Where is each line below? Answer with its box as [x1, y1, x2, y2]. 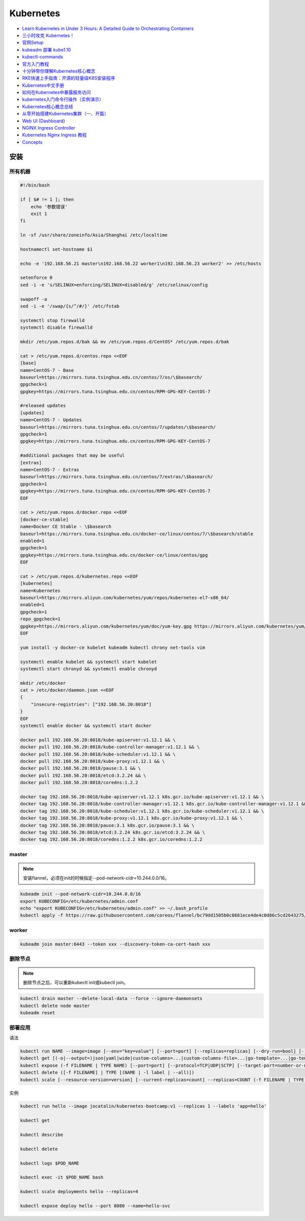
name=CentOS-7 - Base [20, 367, 74, 373]
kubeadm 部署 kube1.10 [22, 46, 71, 53]
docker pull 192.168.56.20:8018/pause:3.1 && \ [20, 765, 141, 771]
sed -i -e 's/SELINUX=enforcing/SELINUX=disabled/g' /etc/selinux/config [20, 282, 208, 288]
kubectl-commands [22, 54, 64, 60]
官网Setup [22, 40, 44, 46]
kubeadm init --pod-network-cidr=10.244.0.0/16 [20, 891, 141, 897]
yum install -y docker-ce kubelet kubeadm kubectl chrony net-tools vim [20, 644, 205, 650]
